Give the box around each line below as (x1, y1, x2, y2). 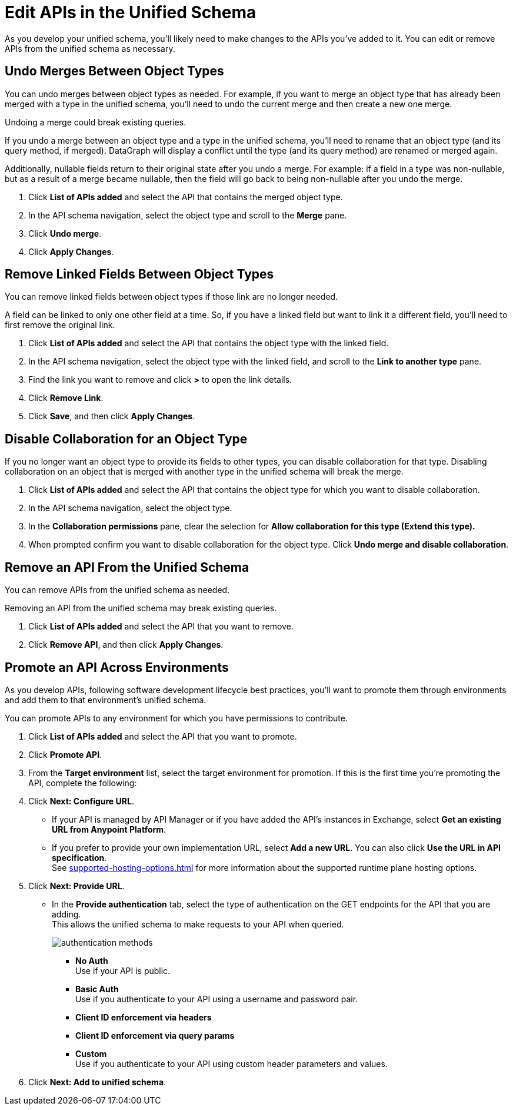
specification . (52, 852, 107, 863)
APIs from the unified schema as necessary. (5, 43, 175, 54)
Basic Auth (75, 983, 119, 994)
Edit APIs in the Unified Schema (5, 2, 256, 22)
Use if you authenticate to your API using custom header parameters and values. (75, 1058, 388, 1069)
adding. (52, 909, 81, 919)
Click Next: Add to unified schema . (28, 1076, 166, 1087)
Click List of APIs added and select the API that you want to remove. (28, 621, 294, 632)
